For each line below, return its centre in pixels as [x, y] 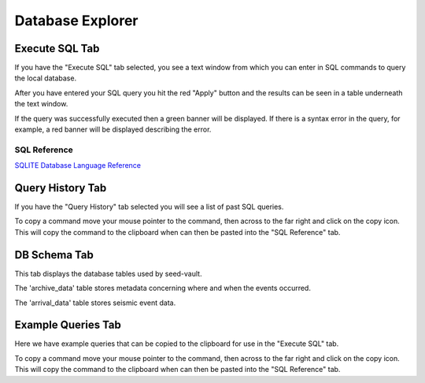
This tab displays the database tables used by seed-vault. [108, 273]
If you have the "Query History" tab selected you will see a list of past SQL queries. [149, 207]
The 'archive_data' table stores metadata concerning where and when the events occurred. [163, 288]
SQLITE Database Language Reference [78, 165]
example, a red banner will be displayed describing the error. [113, 129]
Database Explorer [76, 20]
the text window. [41, 104]
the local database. [46, 78]
